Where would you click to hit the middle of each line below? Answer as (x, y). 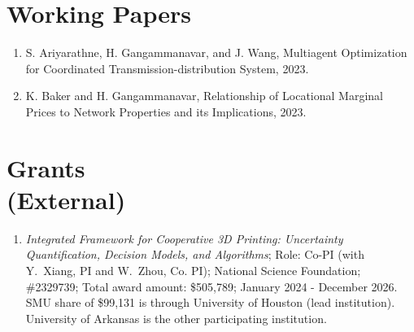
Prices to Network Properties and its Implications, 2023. (166, 111)
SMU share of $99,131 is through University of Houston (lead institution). (210, 302)
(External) (66, 199)
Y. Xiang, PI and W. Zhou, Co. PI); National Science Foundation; (193, 270)
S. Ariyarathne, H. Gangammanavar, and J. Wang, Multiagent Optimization (216, 52)
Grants (46, 167)
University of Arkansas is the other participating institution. (176, 318)
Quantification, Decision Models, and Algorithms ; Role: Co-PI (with (195, 254)
